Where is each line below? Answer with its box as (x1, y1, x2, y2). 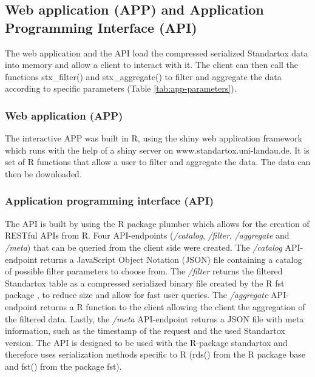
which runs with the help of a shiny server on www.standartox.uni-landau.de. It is (5, 143, 310, 156)
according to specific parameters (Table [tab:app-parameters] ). (5, 82, 237, 95)
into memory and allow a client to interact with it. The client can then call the (5, 58, 299, 71)
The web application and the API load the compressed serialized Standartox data (5, 46, 308, 59)
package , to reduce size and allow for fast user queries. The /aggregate (5, 288, 268, 301)
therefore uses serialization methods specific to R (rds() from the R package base (5, 348, 305, 361)
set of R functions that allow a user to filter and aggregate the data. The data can (5, 155, 311, 168)
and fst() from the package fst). (5, 359, 122, 372)
